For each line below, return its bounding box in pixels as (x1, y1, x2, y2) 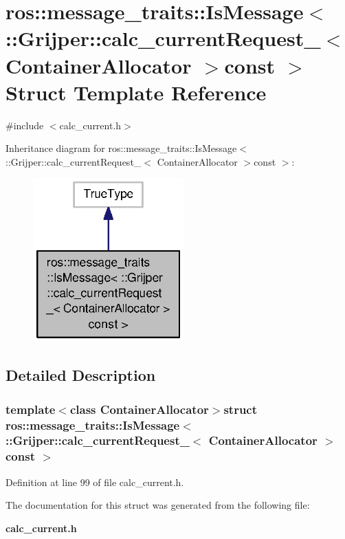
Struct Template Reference (5, 78, 267, 106)
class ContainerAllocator (69, 400, 209, 417)
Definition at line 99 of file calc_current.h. (5, 474, 184, 489)
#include (5, 118, 44, 132)
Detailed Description (5, 364, 156, 386)
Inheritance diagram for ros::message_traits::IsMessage (5, 141, 237, 155)
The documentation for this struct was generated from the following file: (5, 498, 310, 512)
